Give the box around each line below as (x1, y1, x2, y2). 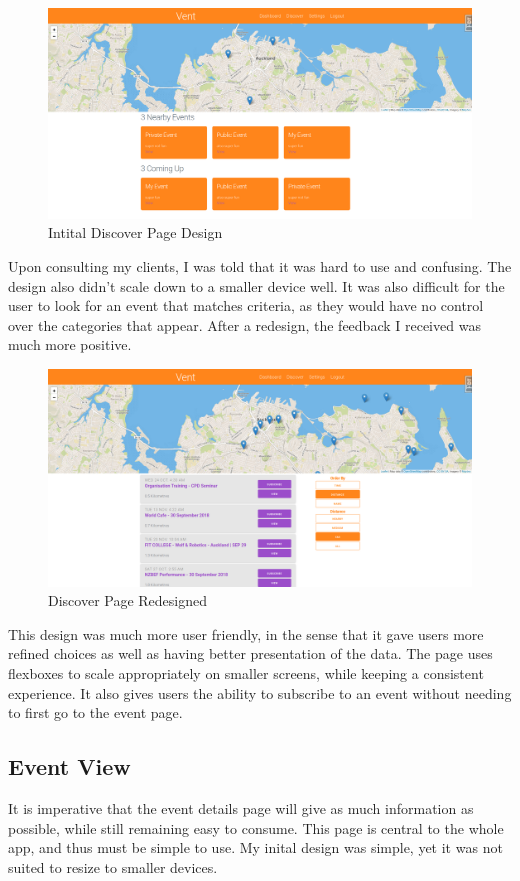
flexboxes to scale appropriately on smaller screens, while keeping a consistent (8, 663, 484, 684)
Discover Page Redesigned (48, 590, 208, 611)
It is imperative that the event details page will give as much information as (8, 798, 474, 819)
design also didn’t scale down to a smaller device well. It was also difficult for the (8, 275, 505, 296)
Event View (8, 751, 131, 782)
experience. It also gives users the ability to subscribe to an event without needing (8, 682, 512, 703)
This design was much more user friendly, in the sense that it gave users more (8, 623, 484, 644)
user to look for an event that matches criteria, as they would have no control (8, 295, 484, 316)
